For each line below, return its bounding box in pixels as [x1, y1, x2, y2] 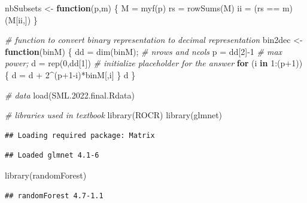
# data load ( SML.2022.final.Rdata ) [5, 88, 135, 101]
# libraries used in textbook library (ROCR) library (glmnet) [5, 109, 223, 121]
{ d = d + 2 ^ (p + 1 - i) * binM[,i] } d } [5, 68, 136, 81]
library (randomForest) [5, 168, 87, 181]
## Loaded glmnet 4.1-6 [5, 151, 99, 160]
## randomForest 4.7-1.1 [5, 191, 104, 200]
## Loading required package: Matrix [5, 131, 155, 140]
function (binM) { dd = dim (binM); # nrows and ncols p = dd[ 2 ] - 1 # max [5, 45, 282, 57]
